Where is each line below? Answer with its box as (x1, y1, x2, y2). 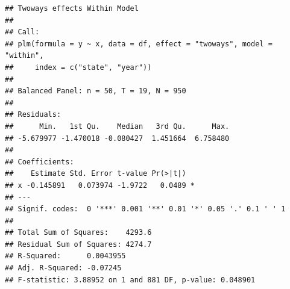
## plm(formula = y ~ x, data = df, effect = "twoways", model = (5, 39, 273, 48)
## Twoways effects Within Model (5, 4, 139, 13)
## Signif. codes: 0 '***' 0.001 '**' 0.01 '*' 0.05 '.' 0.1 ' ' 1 (5, 205, 286, 214)
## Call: (5, 28, 40, 37)
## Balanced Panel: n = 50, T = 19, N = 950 (5, 87, 186, 96)
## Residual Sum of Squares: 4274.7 (5, 240, 152, 249)
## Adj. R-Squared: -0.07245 (5, 264, 122, 273)
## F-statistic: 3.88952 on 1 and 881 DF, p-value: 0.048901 (5, 275, 256, 284)
